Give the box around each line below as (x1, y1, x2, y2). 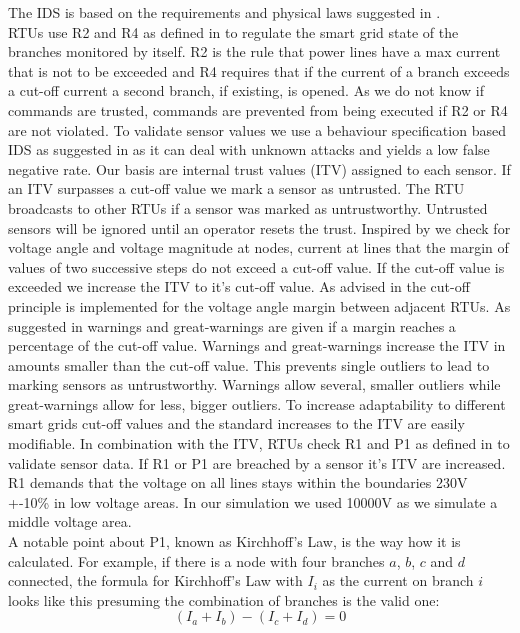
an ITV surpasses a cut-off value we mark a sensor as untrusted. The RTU (8, 178, 465, 199)
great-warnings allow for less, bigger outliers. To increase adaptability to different (8, 393, 506, 414)
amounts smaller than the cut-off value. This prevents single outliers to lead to (8, 354, 490, 375)
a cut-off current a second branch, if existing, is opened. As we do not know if (8, 80, 485, 101)
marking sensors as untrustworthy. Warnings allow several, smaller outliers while (8, 374, 501, 395)
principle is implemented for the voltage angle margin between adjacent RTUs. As (8, 295, 511, 316)
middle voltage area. (8, 511, 132, 532)
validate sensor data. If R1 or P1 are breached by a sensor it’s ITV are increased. (8, 452, 506, 473)
